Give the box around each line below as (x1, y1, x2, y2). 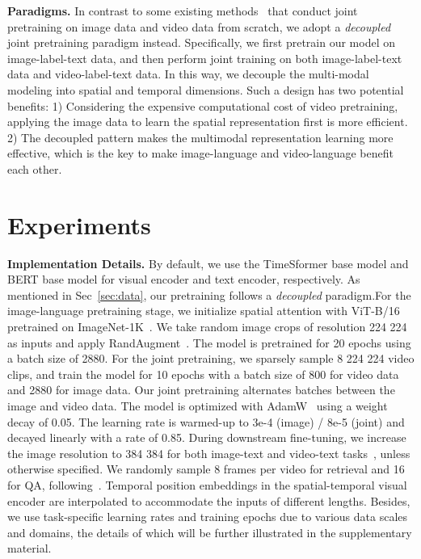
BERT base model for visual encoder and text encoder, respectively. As (7, 271, 360, 288)
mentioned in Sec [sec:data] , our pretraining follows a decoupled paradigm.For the (7, 286, 411, 303)
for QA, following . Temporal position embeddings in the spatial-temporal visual (7, 476, 407, 493)
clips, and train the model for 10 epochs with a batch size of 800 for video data (7, 365, 399, 382)
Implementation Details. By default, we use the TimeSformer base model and (7, 254, 409, 271)
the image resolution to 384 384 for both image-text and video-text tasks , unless (7, 444, 410, 461)
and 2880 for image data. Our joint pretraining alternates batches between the (7, 381, 395, 398)
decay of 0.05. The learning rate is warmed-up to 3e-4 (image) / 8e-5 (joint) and (7, 413, 405, 430)
